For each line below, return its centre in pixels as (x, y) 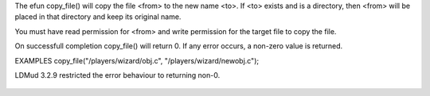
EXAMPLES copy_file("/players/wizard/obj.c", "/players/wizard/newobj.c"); (137, 60)
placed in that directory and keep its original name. (98, 17)
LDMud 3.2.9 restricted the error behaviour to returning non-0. (117, 75)
